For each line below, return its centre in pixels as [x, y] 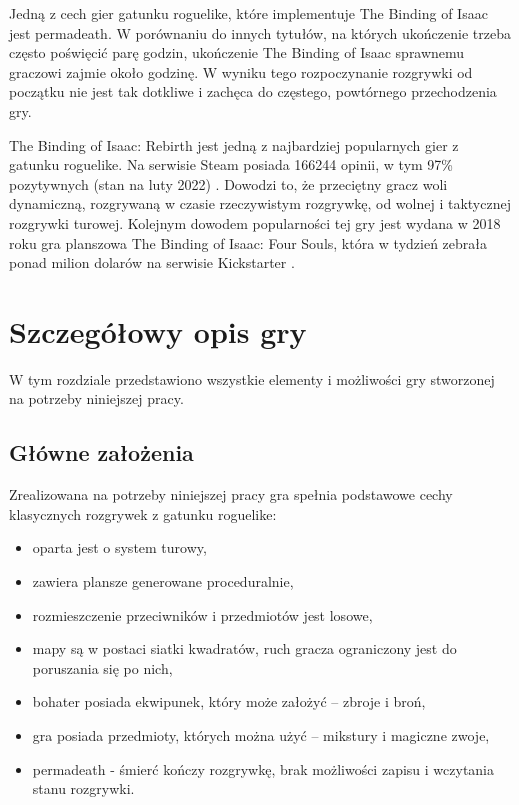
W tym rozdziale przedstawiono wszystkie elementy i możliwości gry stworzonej [252, 378]
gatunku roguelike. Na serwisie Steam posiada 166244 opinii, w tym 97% [231, 164]
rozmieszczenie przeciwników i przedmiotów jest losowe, [202, 614]
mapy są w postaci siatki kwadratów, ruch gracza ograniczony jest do [244, 648]
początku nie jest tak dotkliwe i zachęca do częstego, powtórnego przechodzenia [253, 91]
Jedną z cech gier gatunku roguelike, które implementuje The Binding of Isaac [248, 13]
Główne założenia [101, 452]
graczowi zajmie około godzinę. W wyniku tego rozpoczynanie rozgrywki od [241, 71]
